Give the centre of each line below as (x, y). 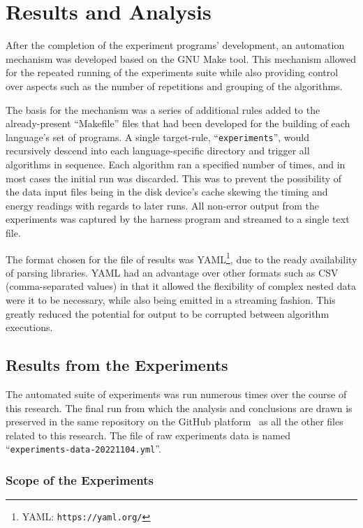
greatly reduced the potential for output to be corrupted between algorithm (168, 313)
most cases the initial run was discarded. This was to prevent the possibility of (174, 178)
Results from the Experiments (117, 365)
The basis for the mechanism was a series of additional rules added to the (163, 109)
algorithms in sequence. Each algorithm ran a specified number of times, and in (176, 164)
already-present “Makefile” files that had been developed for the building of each (178, 123)
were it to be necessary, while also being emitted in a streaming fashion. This (171, 299)
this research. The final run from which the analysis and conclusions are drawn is (179, 408)
